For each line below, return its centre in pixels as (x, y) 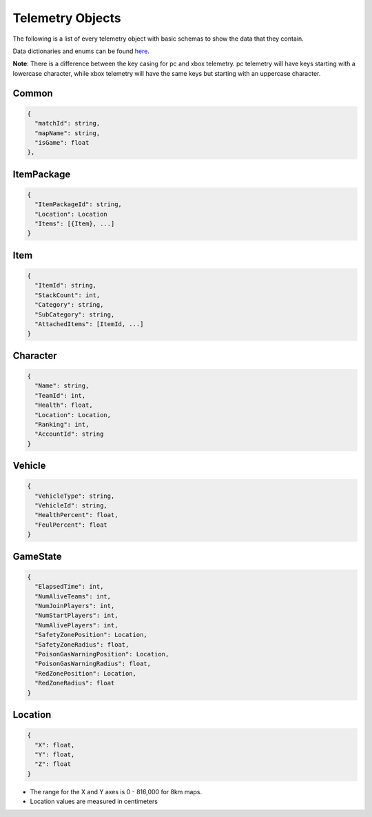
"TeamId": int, (60, 395)
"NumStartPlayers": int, (76, 616)
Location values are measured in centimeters (94, 801)
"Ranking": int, (62, 424)
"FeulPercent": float (71, 525)
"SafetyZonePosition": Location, (91, 635)
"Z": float (53, 764)
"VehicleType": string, (75, 496)
